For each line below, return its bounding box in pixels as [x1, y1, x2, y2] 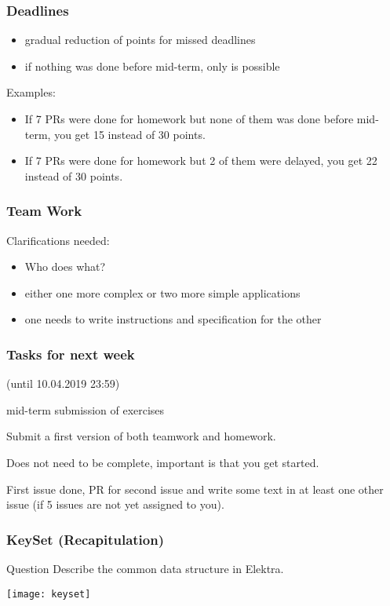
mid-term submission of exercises [6, 401, 165, 418]
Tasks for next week [6, 344, 135, 363]
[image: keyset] [6, 588, 91, 600]
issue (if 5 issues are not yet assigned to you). [6, 496, 224, 513]
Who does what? [24, 258, 106, 275]
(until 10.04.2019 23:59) [6, 375, 120, 392]
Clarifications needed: [6, 232, 110, 248]
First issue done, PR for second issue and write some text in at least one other [6, 480, 384, 497]
